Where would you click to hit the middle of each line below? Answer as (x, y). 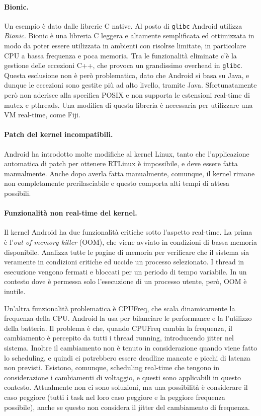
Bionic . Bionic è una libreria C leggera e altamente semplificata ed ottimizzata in (129, 36)
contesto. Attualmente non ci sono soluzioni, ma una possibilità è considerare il (126, 387)
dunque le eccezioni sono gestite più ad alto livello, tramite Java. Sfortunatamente (130, 85)
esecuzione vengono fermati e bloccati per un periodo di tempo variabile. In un (125, 271)
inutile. (15, 291)
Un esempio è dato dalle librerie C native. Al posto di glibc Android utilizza (123, 25)
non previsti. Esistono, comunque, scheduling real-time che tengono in (112, 367)
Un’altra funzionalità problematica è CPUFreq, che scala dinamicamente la (120, 308)
